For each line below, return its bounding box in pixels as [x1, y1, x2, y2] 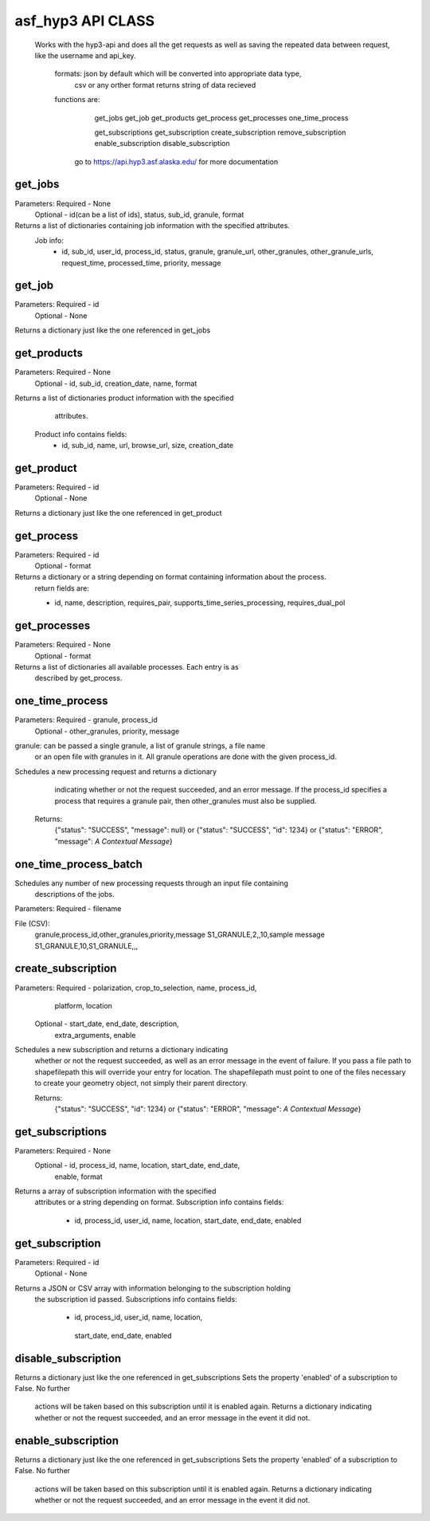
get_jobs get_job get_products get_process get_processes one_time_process [94, 112, 350, 123]
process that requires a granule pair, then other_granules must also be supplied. [54, 796, 317, 805]
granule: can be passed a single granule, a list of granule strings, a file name [14, 741, 266, 750]
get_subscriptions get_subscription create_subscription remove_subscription [94, 128, 346, 137]
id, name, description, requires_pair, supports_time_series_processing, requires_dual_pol [54, 598, 346, 607]
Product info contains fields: [34, 429, 127, 438]
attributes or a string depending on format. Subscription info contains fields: [34, 1197, 284, 1207]
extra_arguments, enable [54, 1030, 136, 1040]
